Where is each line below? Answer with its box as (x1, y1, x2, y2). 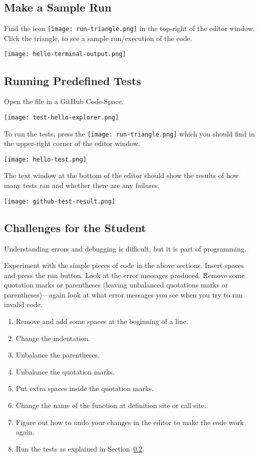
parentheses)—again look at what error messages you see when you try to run (4, 289, 243, 299)
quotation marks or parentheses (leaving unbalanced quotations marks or (4, 279, 228, 290)
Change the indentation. (16, 332, 90, 343)
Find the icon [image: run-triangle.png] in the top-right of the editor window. (4, 23, 255, 33)
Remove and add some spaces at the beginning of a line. (16, 316, 188, 326)
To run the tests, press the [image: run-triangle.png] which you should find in (4, 128, 255, 138)
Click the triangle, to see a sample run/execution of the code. (4, 32, 192, 43)
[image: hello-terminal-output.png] (4, 50, 126, 58)
